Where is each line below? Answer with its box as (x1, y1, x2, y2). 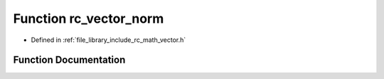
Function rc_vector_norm (13, 11, 164, 26)
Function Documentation (13, 54, 126, 66)
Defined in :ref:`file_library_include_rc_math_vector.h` (31, 36, 186, 44)
